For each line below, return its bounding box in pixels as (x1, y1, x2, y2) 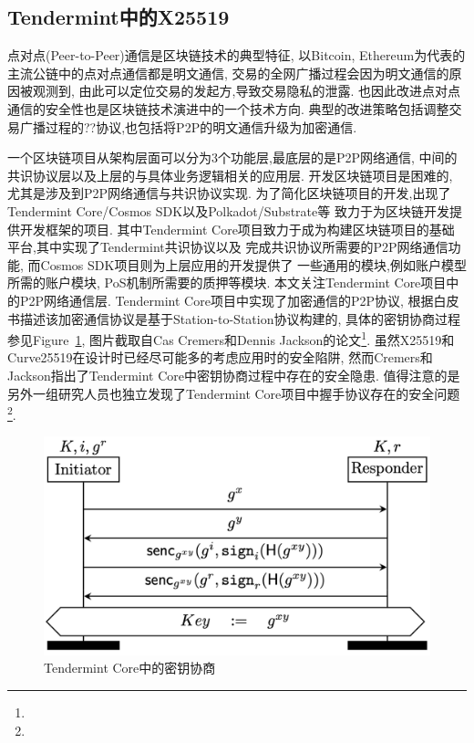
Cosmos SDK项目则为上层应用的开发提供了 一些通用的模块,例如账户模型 (40, 255, 467, 274)
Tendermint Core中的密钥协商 (44, 658, 216, 677)
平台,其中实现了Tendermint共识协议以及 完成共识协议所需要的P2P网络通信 (7, 237, 448, 256)
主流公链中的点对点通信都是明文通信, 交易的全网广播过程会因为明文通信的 (7, 63, 449, 82)
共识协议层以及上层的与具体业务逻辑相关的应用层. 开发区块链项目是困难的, (7, 165, 453, 184)
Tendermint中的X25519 (7, 3, 230, 31)
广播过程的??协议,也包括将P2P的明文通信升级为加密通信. (19, 117, 357, 136)
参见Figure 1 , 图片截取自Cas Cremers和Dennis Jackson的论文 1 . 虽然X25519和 (7, 328, 455, 349)
